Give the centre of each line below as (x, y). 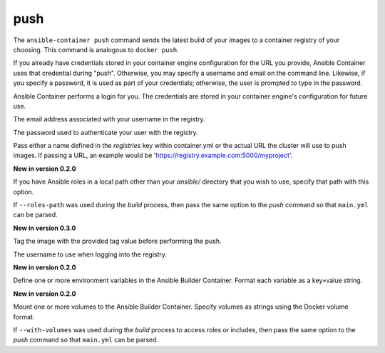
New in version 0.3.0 (45, 228)
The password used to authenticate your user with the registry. (106, 132)
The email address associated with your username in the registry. (109, 119)
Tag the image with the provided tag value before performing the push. (117, 241)
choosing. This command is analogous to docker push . (96, 49)
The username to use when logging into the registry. (90, 254)
